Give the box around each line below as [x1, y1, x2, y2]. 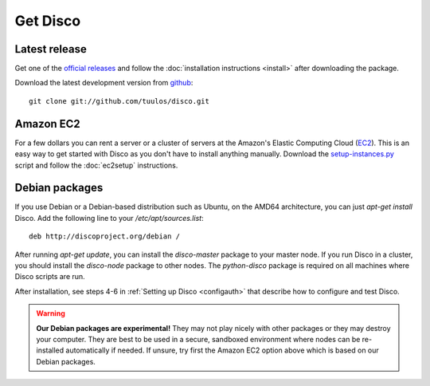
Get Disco [14, 12, 81, 30]
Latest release [14, 42, 87, 56]
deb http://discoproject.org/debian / [29, 232, 181, 241]
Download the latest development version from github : [14, 78, 193, 88]
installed [36, 345, 64, 355]
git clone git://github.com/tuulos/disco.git [29, 96, 210, 105]
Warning [36, 309, 65, 318]
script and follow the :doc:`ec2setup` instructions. [14, 160, 178, 170]
